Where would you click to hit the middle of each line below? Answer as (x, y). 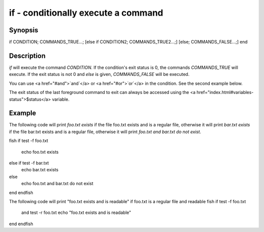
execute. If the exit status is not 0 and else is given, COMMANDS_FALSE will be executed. (99, 74)
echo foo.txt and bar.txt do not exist (57, 184)
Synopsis (24, 30)
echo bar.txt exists (40, 170)
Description (27, 56)
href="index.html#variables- (225, 93)
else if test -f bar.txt (29, 163)
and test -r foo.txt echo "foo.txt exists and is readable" (76, 212)
